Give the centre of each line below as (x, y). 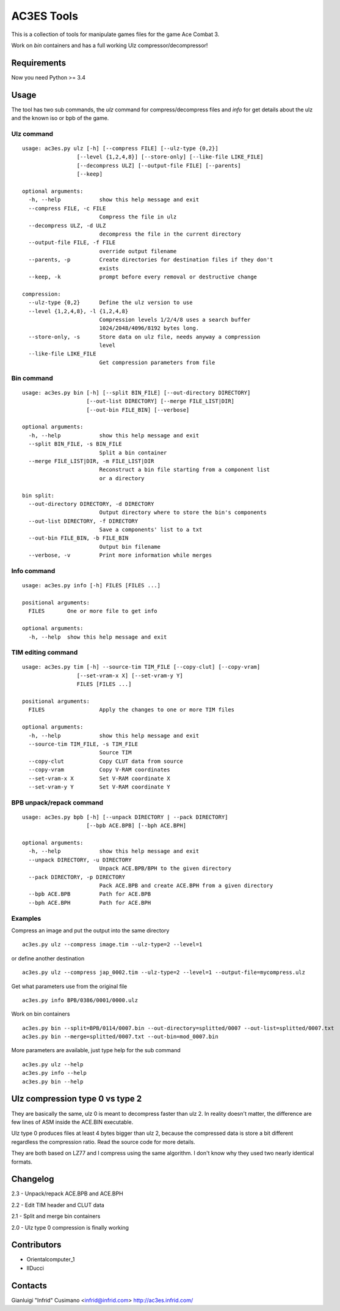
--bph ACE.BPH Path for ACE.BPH (90, 903)
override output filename (138, 251)
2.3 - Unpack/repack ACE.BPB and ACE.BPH (67, 1194)
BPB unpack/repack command (57, 803)
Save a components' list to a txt (151, 530)
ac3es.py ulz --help (53, 1064)
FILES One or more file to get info (93, 611)
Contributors (36, 1245)
